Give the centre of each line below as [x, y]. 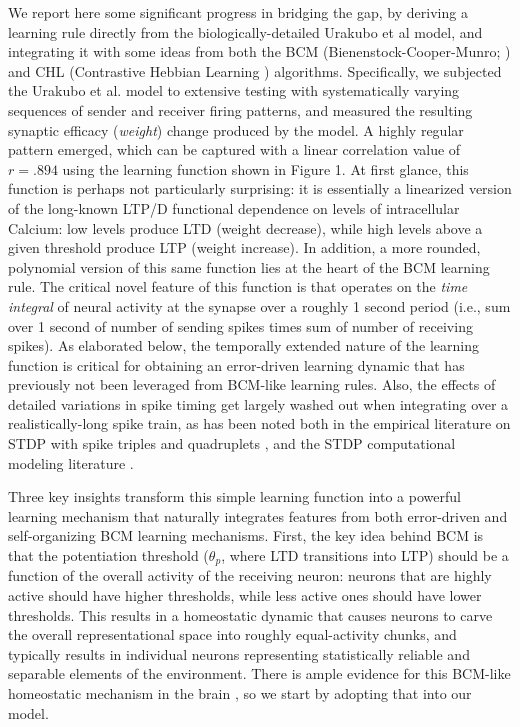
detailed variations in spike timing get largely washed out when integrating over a [258, 403]
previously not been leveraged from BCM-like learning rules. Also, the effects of [252, 384]
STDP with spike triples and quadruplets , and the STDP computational [232, 443]
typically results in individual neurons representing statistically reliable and [239, 653]
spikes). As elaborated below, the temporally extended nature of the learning [243, 345]
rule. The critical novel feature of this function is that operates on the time [238, 286]
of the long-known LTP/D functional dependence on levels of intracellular [234, 207]
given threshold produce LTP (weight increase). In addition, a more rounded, [244, 247]
